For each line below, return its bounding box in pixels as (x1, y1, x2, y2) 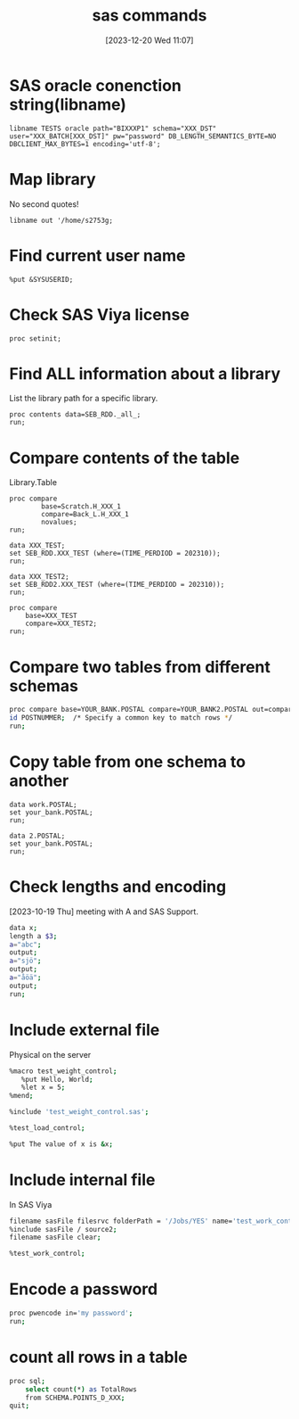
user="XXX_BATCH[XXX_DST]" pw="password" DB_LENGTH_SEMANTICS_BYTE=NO (9, 131, 277, 141)
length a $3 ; (9, 931, 58, 941)
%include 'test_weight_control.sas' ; (9, 1108, 149, 1117)
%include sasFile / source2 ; (9, 1225, 117, 1233)
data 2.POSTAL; (9, 831, 66, 840)
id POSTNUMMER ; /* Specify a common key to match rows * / (9, 714, 233, 722)
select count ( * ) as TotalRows (25, 1384, 138, 1394)
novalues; (41, 518, 77, 527)
